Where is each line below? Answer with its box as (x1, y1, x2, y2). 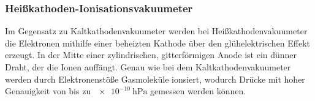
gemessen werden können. (150, 84, 246, 97)
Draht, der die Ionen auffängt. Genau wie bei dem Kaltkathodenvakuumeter (5, 61, 291, 73)
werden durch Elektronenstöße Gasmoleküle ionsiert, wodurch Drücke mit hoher (5, 72, 305, 85)
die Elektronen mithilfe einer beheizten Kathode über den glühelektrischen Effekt (5, 36, 311, 49)
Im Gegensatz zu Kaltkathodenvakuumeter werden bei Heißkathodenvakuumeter (5, 24, 308, 37)
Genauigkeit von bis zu (5, 84, 91, 97)
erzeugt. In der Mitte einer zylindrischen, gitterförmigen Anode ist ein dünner (5, 48, 297, 61)
